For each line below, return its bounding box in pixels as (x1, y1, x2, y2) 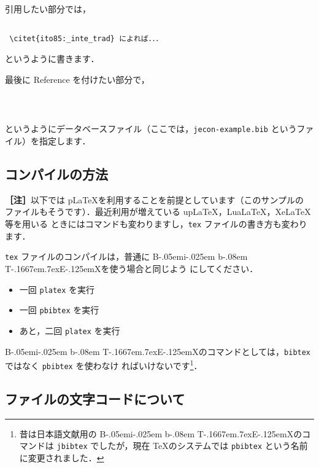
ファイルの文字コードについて (5, 389, 185, 408)
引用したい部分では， (5, 2, 91, 15)
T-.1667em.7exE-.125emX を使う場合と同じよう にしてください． (5, 262, 258, 275)
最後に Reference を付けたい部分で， (5, 72, 150, 85)
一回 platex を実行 (19, 283, 95, 295)
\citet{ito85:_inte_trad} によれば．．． (9, 34, 163, 44)
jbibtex (56, 442, 88, 451)
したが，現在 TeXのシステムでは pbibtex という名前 (99, 439, 308, 452)
